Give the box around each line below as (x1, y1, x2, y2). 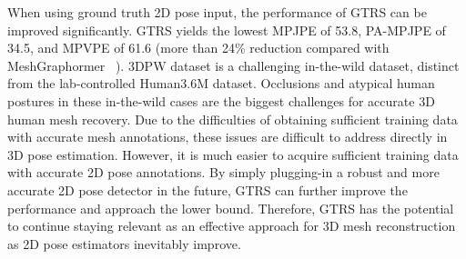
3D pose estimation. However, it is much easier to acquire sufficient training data (7, 144, 459, 164)
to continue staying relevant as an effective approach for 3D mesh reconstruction (7, 216, 456, 235)
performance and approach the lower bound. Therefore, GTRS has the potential (7, 198, 454, 217)
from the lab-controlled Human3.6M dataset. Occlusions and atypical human (7, 74, 435, 93)
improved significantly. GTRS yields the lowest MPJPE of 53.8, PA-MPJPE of (7, 20, 446, 39)
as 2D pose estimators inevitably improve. (7, 234, 241, 253)
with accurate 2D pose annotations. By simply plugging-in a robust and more (7, 163, 440, 182)
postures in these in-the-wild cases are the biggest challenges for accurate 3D (7, 91, 435, 110)
